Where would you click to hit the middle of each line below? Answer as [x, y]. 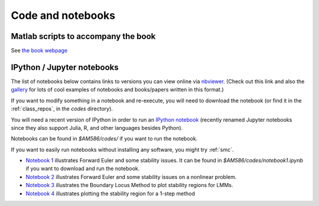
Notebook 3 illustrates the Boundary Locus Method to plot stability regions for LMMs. [129, 185]
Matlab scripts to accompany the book [83, 36]
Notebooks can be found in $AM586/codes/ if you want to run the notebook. [104, 139]
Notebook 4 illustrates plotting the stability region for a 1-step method [110, 193]
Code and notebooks [63, 15]
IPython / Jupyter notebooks [65, 67]
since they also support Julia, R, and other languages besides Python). [97, 127]
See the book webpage [39, 51]
